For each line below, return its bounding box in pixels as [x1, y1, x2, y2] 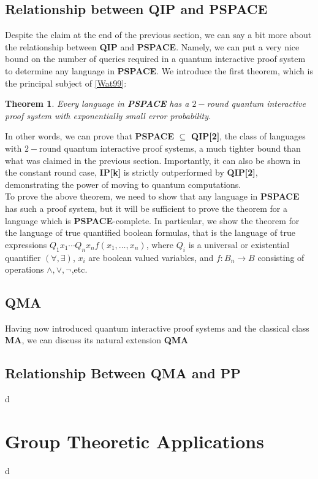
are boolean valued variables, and [88, 251, 214, 263]
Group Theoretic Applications [5, 429, 264, 454]
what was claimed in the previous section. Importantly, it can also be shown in [5, 154, 301, 166]
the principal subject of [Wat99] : [5, 76, 127, 89]
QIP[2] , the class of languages [191, 130, 306, 142]
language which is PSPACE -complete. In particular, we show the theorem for [5, 214, 300, 227]
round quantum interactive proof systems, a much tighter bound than [39, 141, 301, 154]
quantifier [5, 251, 41, 263]
